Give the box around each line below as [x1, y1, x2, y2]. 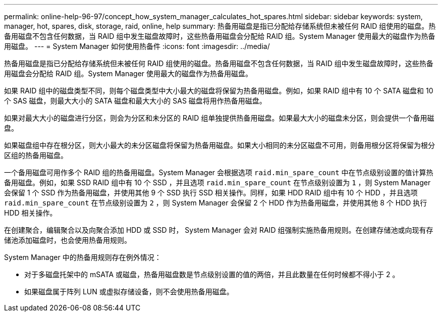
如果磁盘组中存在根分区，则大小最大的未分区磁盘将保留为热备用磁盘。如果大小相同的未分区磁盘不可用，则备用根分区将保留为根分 [4, 141, 435, 149]
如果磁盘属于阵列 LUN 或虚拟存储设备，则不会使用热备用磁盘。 [24, 287, 234, 296]
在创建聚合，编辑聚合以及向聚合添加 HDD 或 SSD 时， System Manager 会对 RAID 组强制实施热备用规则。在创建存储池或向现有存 [4, 226, 433, 234]
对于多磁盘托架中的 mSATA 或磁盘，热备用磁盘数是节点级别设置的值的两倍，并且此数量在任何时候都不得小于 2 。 [24, 270, 400, 279]
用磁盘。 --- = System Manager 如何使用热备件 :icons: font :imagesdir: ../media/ [4, 42, 270, 50]
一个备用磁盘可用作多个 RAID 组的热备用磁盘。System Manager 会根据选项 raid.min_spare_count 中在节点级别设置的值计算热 [4, 168, 433, 177]
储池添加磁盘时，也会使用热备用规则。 [4, 236, 131, 244]
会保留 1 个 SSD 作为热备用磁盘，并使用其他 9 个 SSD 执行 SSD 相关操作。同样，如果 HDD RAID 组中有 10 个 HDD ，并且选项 [4, 188, 418, 197]
